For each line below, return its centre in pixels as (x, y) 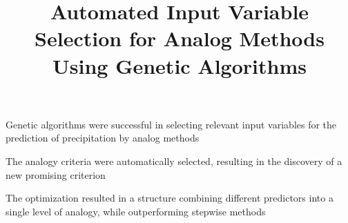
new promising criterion (56, 174)
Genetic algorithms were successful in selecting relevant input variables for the (171, 124)
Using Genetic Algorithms (180, 65)
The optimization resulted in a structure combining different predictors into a (170, 198)
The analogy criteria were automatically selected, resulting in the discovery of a (174, 161)
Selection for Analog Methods (180, 38)
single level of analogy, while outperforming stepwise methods (136, 211)
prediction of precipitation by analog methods (103, 138)
